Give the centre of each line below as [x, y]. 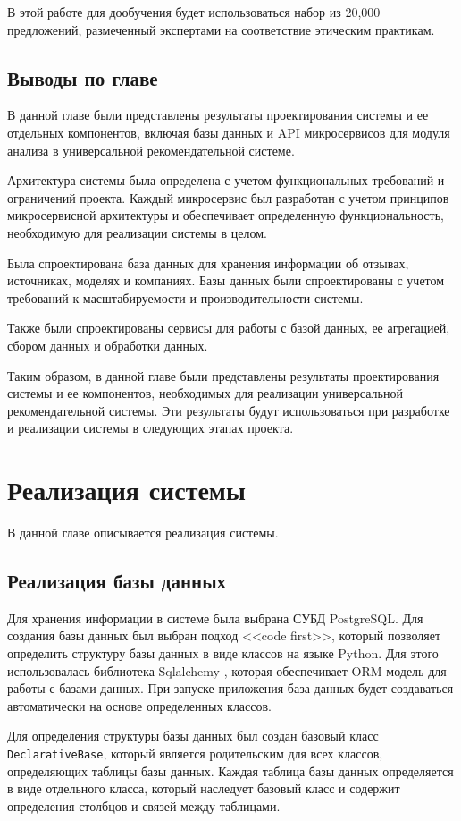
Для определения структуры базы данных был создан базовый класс [193, 736]
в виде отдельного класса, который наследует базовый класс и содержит [204, 788]
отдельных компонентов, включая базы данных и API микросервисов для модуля [229, 132]
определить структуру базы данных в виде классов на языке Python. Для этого [223, 653]
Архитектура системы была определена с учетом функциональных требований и [226, 180]
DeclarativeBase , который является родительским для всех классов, [195, 753]
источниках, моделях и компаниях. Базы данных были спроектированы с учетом [226, 280]
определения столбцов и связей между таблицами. [144, 805]
